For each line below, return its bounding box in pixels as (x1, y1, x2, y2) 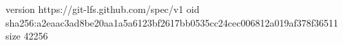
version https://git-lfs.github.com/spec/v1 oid (6, 2, 200, 16)
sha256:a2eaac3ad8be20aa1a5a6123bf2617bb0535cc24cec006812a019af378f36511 (6, 15, 339, 29)
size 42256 (6, 29, 48, 43)
